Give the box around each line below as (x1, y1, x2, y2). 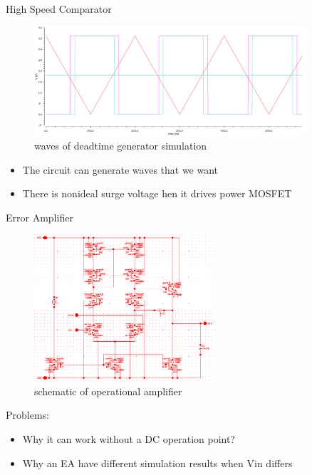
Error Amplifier (6, 209, 73, 224)
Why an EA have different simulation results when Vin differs (22, 455, 293, 470)
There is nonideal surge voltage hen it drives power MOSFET (22, 186, 292, 201)
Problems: (6, 407, 49, 422)
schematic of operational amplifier (34, 383, 182, 398)
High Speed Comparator (6, 1, 112, 16)
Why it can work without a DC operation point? (22, 431, 235, 446)
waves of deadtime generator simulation (34, 138, 207, 153)
